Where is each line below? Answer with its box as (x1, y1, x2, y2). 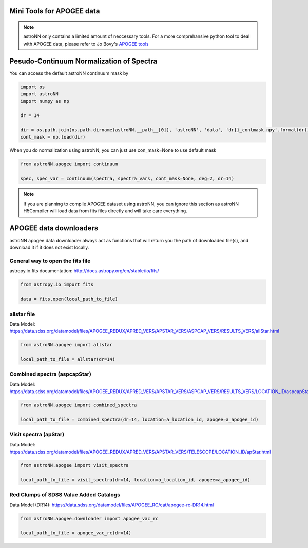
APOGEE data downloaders (9, 224, 99, 232)
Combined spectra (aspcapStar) (9, 370, 92, 378)
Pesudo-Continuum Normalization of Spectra (9, 56, 158, 65)
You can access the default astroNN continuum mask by (9, 70, 129, 76)
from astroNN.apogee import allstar (20, 342, 113, 348)
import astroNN (20, 91, 59, 97)
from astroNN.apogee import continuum (20, 161, 118, 167)
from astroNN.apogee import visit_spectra (20, 462, 129, 468)
